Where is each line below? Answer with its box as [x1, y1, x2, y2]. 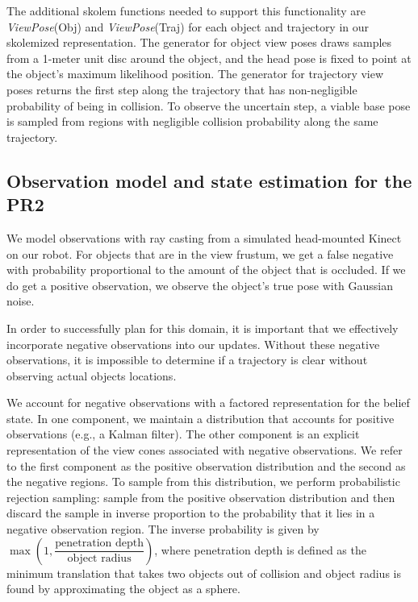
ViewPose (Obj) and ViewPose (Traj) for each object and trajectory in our [6, 18, 370, 35]
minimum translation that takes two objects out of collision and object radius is [6, 564, 401, 581]
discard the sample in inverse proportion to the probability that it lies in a [6, 504, 375, 521]
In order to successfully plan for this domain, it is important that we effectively [6, 319, 399, 336]
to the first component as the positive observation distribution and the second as [6, 457, 406, 474]
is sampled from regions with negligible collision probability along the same [6, 113, 378, 130]
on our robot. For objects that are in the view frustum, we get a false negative [6, 245, 394, 262]
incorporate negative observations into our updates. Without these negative [6, 335, 380, 352]
